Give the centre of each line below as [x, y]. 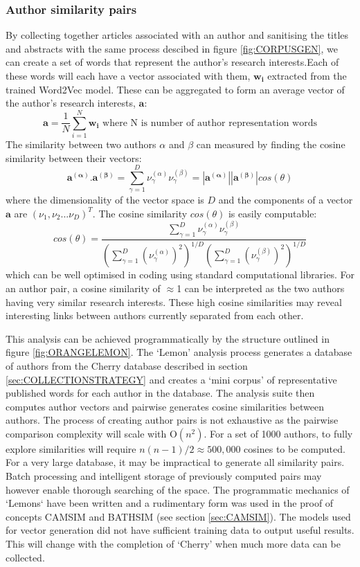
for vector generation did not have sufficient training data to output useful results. [180, 530]
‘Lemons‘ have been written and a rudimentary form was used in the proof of [170, 503]
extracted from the [307, 75]
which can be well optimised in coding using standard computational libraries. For [180, 274]
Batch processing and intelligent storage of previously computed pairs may [164, 476]
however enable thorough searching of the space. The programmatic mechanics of [178, 489]
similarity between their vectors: [74, 157]
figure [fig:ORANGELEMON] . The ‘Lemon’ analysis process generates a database [179, 352]
